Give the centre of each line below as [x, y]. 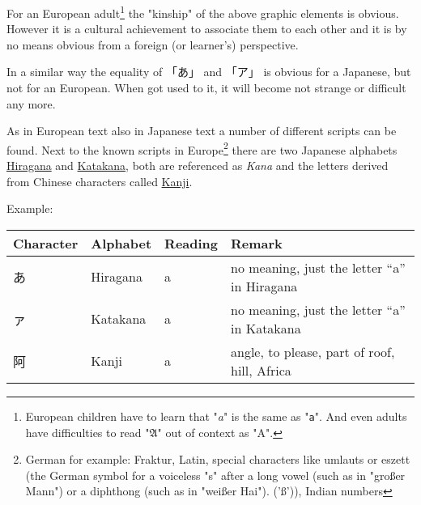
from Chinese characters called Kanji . [100, 181]
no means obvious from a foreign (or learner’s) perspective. [153, 44]
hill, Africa [261, 370]
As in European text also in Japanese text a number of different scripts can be [202, 131]
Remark [257, 243]
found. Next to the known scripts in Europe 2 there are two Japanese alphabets [202, 148]
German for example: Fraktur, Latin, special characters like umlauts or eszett [218, 459]
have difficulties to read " [87, 432]
